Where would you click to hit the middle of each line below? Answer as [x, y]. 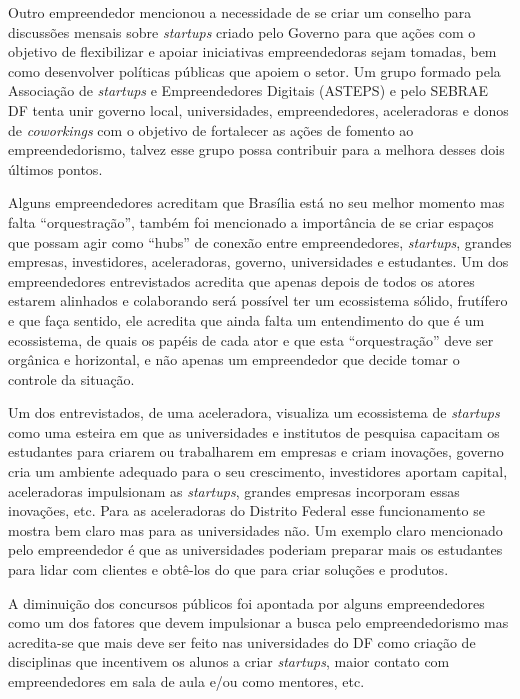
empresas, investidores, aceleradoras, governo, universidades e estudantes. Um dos [258, 261]
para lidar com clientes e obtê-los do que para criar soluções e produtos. [228, 569]
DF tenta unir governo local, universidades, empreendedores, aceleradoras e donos [258, 109]
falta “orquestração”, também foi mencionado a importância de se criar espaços [251, 221]
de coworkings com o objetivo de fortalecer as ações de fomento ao [211, 129]
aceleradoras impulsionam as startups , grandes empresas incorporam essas [234, 490]
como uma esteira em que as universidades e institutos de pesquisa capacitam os [254, 431]
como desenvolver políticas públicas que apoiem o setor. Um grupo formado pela [254, 70]
